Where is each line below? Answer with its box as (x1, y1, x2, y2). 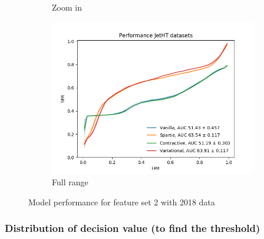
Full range (52, 176, 88, 188)
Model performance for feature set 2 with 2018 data (28, 195, 215, 208)
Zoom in (52, 1, 82, 13)
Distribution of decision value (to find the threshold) (5, 221, 260, 235)
